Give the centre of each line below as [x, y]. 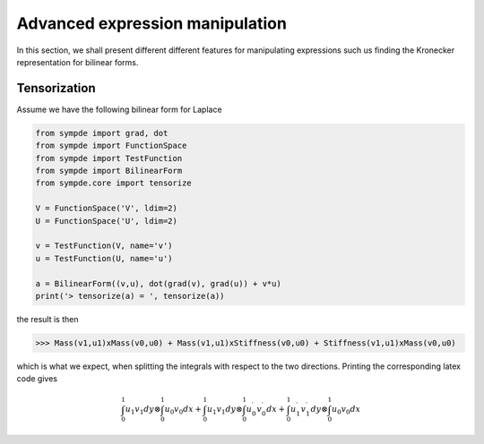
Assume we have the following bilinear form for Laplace [120, 109]
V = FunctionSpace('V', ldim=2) [107, 209]
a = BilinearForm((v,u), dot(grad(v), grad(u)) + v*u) [158, 283]
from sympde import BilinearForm [109, 171]
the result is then [48, 319]
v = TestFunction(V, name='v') [104, 246]
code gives [37, 379]
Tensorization [56, 88]
